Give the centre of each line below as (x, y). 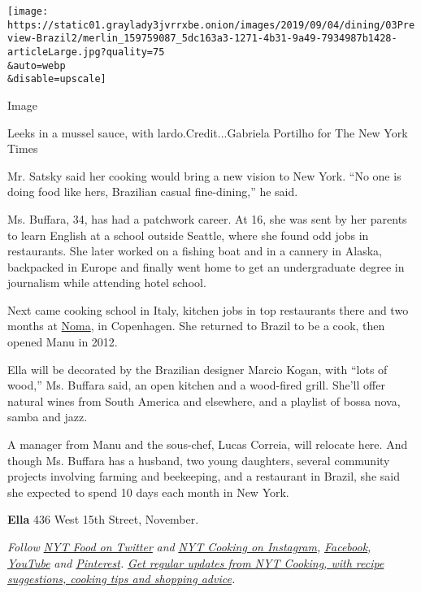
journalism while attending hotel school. (107, 283)
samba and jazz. (48, 417)
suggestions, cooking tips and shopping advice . (122, 579)
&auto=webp (37, 65)
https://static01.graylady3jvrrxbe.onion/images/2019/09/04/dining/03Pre (211, 25)
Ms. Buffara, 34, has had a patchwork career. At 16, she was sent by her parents (207, 218)
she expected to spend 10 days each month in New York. (148, 492)
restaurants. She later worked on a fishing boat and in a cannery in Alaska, (195, 251)
